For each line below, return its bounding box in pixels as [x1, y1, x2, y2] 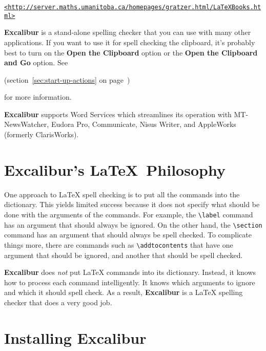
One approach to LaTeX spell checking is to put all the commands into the [4, 189, 240, 199]
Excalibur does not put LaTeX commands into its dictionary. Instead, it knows [4, 267, 256, 278]
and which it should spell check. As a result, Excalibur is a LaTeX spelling [4, 287, 243, 298]
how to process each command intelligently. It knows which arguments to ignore [4, 276, 255, 287]
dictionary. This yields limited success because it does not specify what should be [4, 199, 260, 210]
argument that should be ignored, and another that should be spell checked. [4, 249, 243, 260]
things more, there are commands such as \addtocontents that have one [4, 239, 233, 250]
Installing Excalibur [4, 327, 147, 348]
